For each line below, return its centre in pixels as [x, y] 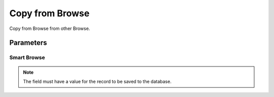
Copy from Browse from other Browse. [50, 28]
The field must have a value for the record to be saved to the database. [97, 81]
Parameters [28, 43]
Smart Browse [27, 57]
